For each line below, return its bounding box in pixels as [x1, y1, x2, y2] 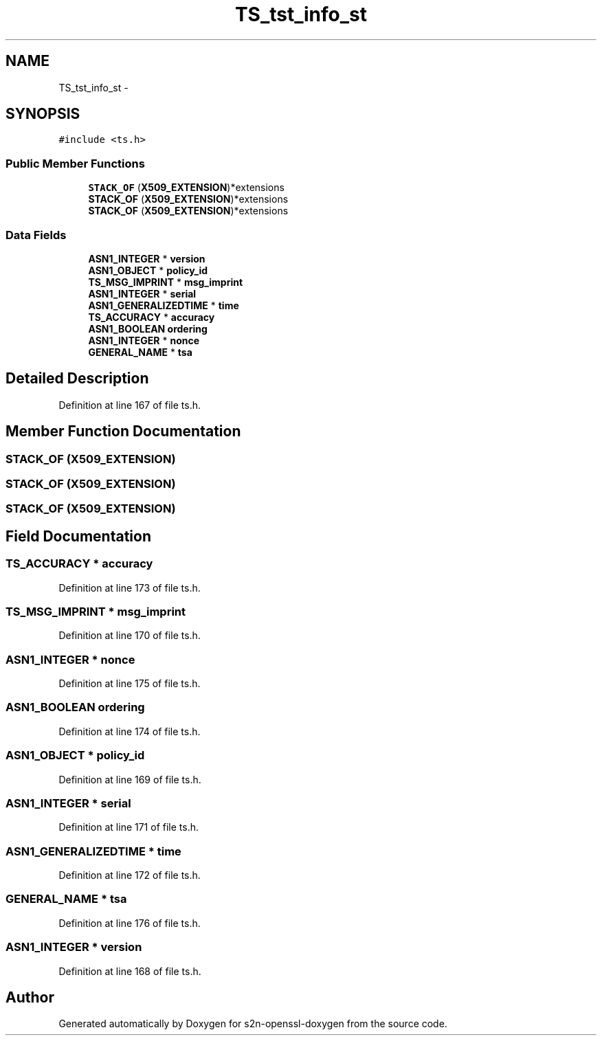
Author [5, 989, 54, 1007]
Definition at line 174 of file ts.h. [58, 725, 201, 737]
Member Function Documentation [5, 423, 241, 440]
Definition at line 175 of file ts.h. [58, 678, 201, 690]
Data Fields [5, 227, 67, 242]
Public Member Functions [5, 156, 145, 170]
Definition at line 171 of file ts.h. [58, 821, 199, 833]
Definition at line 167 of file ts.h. [58, 399, 201, 411]
